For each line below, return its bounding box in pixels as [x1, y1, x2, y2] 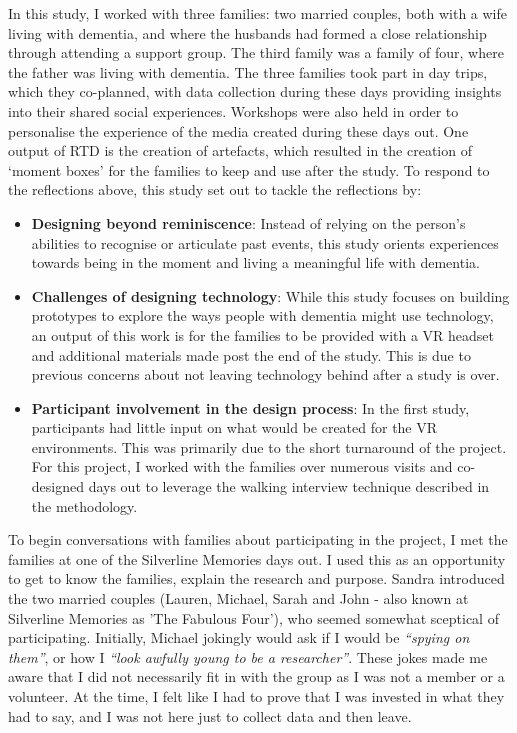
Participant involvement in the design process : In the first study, [31, 397, 470, 418]
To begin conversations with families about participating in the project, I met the [8, 529, 508, 550]
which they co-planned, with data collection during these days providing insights [8, 81, 502, 102]
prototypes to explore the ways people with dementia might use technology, [31, 305, 494, 326]
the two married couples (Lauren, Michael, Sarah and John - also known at [8, 588, 469, 609]
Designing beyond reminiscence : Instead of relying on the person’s [31, 212, 466, 233]
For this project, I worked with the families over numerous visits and [31, 456, 453, 477]
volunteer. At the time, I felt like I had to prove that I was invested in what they [8, 686, 505, 706]
